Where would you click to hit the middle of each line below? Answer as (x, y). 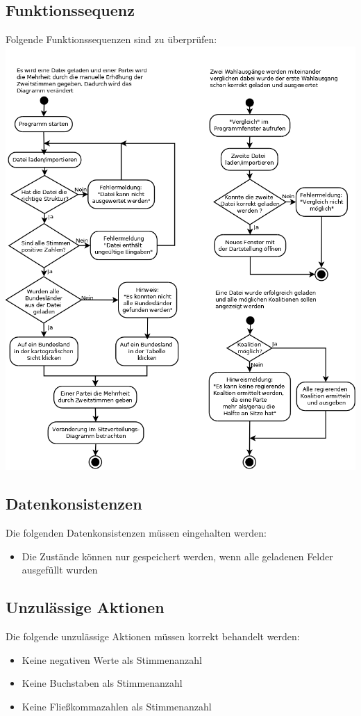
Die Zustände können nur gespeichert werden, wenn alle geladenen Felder (177, 556)
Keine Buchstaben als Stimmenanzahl (102, 683)
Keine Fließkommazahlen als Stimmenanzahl (117, 706)
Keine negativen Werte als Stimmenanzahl (112, 659)
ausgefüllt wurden (60, 570)
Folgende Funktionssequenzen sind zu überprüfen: (111, 39)
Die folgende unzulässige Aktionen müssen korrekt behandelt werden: (153, 636)
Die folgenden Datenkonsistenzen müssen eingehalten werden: (136, 533)
